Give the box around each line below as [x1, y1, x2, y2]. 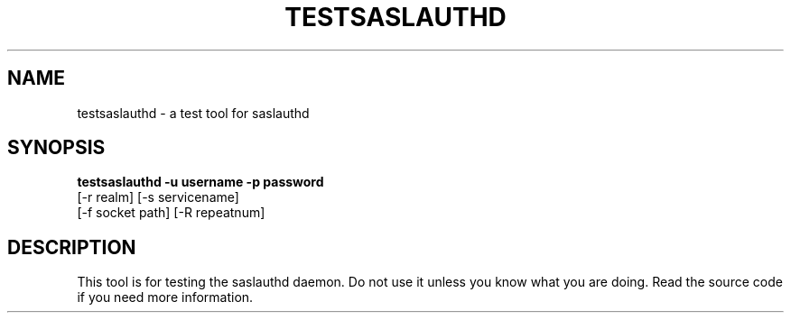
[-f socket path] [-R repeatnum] [77, 205, 265, 221]
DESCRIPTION [7, 235, 136, 259]
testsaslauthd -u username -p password [77, 174, 324, 190]
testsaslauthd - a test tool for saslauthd [77, 105, 310, 121]
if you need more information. [77, 289, 254, 306]
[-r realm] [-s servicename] [77, 189, 239, 206]
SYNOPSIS [7, 136, 106, 160]
